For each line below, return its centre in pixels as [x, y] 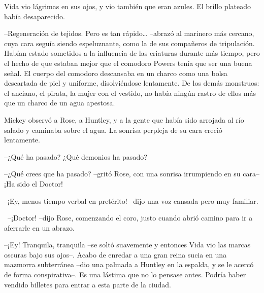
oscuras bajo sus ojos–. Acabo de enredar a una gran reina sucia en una [115, 254]
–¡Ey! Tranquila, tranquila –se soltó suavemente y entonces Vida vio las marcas [127, 245]
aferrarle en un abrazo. [40, 227]
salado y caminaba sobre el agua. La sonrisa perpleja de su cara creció [113, 130]
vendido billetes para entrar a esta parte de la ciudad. [88, 284]
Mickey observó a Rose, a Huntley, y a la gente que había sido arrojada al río [124, 119]
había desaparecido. [35, 16]
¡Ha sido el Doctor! [34, 183]
